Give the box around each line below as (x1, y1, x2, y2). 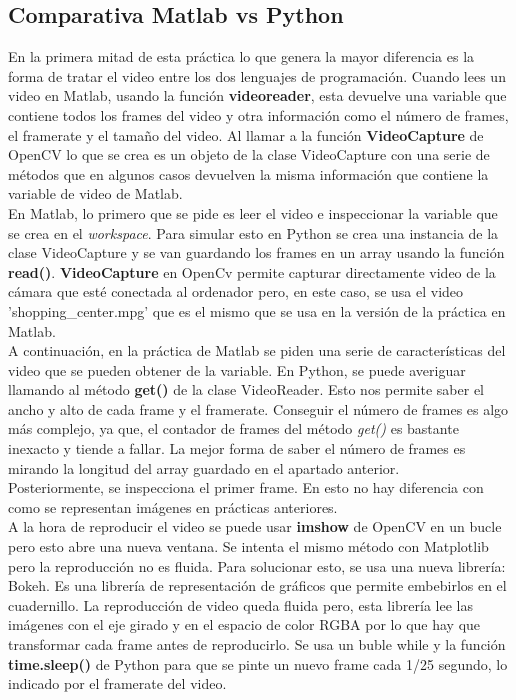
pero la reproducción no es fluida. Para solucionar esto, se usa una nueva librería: (8, 555, 506, 576)
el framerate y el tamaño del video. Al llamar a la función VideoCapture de (8, 124, 484, 145)
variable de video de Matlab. (8, 183, 183, 204)
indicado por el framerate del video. (8, 673, 227, 694)
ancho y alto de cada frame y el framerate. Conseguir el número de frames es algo (8, 398, 509, 419)
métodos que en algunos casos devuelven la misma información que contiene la (8, 163, 489, 184)
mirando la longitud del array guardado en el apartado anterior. (8, 457, 400, 478)
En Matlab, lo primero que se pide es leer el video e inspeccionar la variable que (8, 202, 498, 223)
